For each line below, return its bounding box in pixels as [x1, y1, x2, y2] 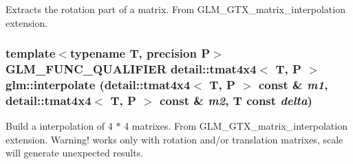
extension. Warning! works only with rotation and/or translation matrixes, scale [6, 132, 343, 146]
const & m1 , [258, 75, 328, 93]
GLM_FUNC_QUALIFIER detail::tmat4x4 [6, 60, 257, 78]
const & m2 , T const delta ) [160, 91, 312, 108]
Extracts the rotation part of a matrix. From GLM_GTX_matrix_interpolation [6, 2, 345, 16]
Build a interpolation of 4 [6, 119, 113, 133]
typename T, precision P [69, 45, 211, 62]
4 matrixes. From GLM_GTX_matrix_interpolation [124, 119, 347, 133]
